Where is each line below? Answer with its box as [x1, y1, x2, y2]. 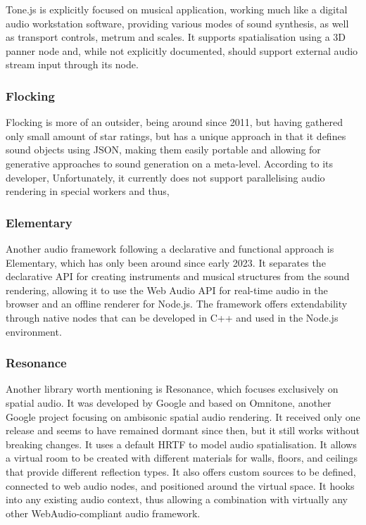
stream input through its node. [6, 57, 139, 72]
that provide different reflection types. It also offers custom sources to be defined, [6, 464, 356, 479]
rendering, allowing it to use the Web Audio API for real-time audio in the [6, 282, 328, 297]
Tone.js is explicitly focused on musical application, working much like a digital [6, 2, 348, 16]
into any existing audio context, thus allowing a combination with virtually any [6, 492, 348, 507]
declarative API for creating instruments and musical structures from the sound [6, 269, 350, 284]
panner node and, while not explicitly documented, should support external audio [6, 43, 358, 58]
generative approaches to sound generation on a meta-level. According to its [6, 156, 334, 170]
